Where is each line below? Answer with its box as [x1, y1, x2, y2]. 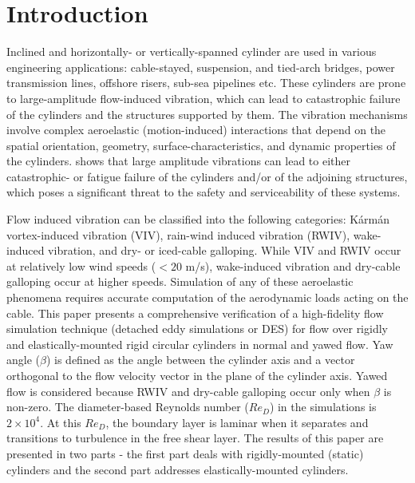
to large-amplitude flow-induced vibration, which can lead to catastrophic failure [6, 89, 401, 106]
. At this [40, 414, 81, 430]
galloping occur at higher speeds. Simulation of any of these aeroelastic [6, 273, 354, 290]
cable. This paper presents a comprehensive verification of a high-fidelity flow [6, 304, 384, 321]
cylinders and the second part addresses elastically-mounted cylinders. [6, 461, 349, 477]
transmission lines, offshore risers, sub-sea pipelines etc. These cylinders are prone [6, 74, 406, 91]
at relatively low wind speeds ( [6, 257, 156, 274]
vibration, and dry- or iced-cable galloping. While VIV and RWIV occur [48, 242, 401, 259]
